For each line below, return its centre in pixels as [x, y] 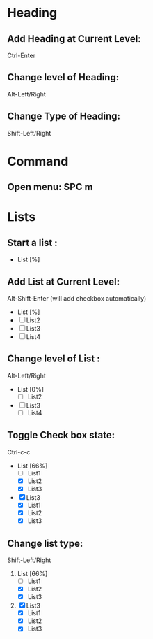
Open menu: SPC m [50, 187]
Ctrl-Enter [22, 55]
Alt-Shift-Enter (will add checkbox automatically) [77, 299]
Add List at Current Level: [64, 281]
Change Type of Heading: [64, 116]
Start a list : [32, 243]
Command [38, 161]
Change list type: [45, 543]
